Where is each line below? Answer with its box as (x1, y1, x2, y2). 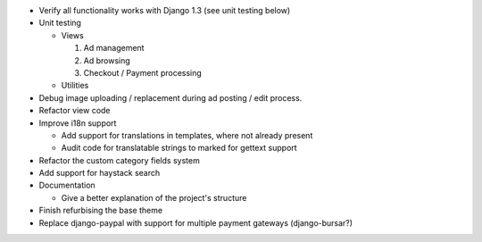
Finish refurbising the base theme (38, 205, 163, 216)
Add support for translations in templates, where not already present (61, 129, 313, 140)
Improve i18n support (38, 117, 117, 129)
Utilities (61, 80, 89, 91)
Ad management (83, 43, 145, 54)
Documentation (38, 179, 96, 191)
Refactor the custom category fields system (38, 154, 200, 165)
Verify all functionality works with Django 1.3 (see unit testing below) (38, 5, 291, 15)
